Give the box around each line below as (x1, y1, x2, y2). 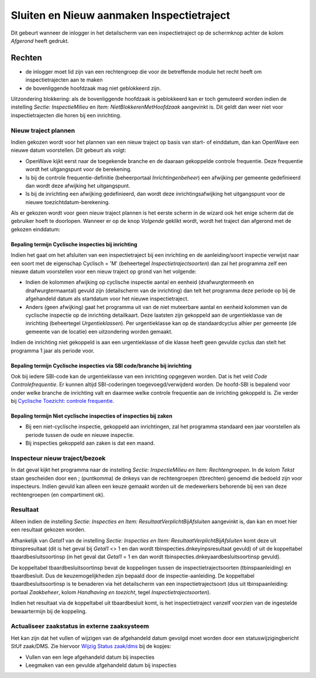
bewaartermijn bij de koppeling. (11, 608, 87, 615)
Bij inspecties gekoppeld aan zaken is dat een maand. (25, 440, 155, 447)
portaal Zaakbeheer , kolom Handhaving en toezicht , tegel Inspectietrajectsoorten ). (11, 588, 211, 595)
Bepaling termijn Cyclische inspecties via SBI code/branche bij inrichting (11, 362, 192, 369)
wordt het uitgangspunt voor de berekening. (25, 166, 132, 173)
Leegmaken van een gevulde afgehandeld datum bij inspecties (25, 662, 177, 669)
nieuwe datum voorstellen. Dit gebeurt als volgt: (11, 147, 126, 154)
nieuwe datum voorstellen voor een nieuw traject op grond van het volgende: (11, 268, 197, 275)
